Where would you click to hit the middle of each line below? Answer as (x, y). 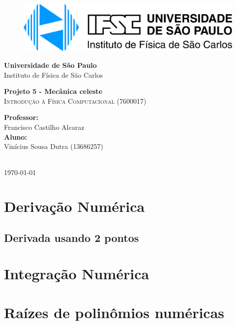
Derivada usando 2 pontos (72, 237)
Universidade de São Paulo (50, 65)
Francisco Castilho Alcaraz (44, 127)
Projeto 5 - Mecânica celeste (53, 91)
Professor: (21, 117)
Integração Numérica (77, 274)
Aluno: (16, 136)
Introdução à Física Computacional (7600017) (75, 101)
